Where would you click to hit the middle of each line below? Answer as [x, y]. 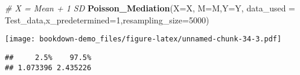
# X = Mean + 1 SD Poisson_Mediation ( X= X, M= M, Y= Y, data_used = [150, 8]
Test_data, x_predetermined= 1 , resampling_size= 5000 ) [107, 19]
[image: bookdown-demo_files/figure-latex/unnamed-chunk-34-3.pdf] [143, 39]
